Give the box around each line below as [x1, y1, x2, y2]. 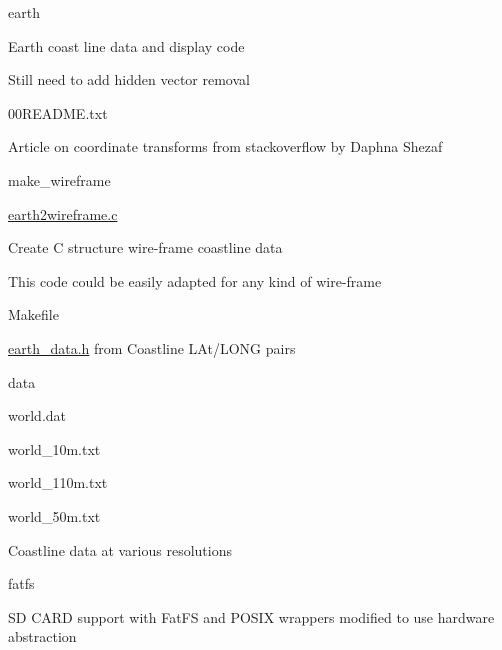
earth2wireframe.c [8, 203, 118, 224]
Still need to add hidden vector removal [8, 69, 250, 90]
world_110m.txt [8, 472, 108, 493]
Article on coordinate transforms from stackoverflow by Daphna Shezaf [8, 136, 443, 157]
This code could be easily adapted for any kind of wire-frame [8, 270, 382, 291]
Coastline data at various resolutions [8, 539, 232, 560]
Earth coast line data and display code [8, 35, 245, 56]
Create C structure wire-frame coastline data [8, 237, 283, 258]
